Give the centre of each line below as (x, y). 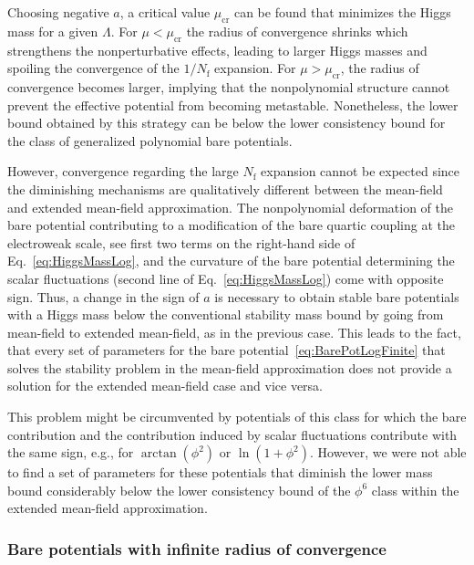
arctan (159, 454)
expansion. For (255, 68)
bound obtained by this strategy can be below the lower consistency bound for (227, 123)
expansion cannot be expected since (361, 171)
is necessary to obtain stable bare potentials (337, 296)
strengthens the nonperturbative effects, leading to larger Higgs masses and (217, 50)
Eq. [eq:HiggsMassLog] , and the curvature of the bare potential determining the (231, 261)
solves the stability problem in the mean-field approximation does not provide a (230, 367)
